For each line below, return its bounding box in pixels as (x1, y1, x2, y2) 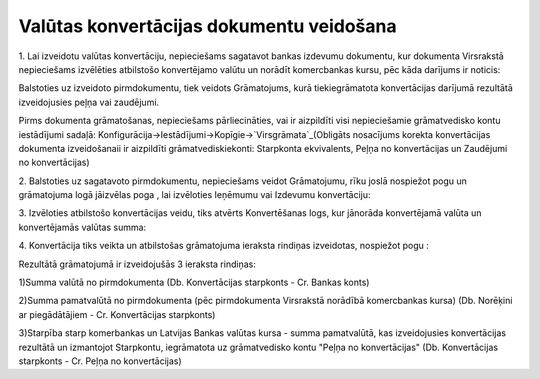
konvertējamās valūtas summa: (18, 221, 147, 233)
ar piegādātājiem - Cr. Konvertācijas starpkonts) (18, 308, 216, 320)
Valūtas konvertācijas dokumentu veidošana (18, 15, 397, 37)
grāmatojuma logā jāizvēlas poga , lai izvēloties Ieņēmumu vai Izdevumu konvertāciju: (18, 189, 371, 201)
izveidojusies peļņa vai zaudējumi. (18, 96, 160, 108)
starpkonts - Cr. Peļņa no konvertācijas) (18, 355, 182, 367)
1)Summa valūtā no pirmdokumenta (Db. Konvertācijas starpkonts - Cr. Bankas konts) (18, 276, 370, 289)
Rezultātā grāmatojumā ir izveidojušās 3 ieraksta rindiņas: (18, 258, 257, 270)
